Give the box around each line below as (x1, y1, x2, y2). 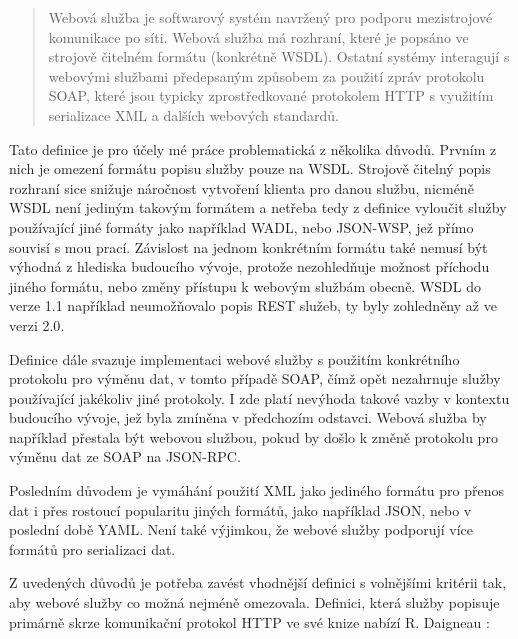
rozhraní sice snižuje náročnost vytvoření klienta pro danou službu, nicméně (9, 177, 474, 198)
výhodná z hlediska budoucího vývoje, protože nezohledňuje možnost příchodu (9, 256, 490, 277)
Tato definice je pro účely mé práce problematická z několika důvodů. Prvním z (9, 138, 497, 159)
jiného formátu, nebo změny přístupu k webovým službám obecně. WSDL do (9, 275, 481, 296)
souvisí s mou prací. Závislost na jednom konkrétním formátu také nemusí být (9, 236, 488, 257)
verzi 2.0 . (9, 314, 65, 335)
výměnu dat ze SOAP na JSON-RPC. (9, 446, 241, 467)
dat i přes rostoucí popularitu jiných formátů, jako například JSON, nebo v (9, 499, 472, 520)
